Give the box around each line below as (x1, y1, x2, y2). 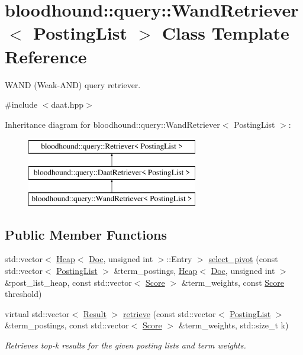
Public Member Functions (5, 225, 167, 243)
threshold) (5, 288, 42, 300)
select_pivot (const (208, 253, 278, 265)
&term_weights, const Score (181, 276, 284, 288)
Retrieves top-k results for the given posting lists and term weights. (5, 339, 246, 351)
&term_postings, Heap (114, 264, 198, 277)
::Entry (166, 253, 192, 265)
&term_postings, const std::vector (5, 319, 129, 331)
